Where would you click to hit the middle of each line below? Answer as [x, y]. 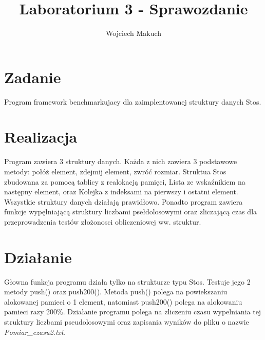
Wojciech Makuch [134, 33]
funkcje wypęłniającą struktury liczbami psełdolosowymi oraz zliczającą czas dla [131, 212]
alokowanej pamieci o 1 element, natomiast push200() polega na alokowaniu [123, 301]
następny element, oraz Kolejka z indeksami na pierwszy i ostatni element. [121, 192]
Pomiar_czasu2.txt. [35, 332]
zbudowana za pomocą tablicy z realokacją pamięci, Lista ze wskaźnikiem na [125, 181]
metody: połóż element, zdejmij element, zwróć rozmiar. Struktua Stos [115, 171]
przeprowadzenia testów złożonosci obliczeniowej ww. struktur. [103, 221]
